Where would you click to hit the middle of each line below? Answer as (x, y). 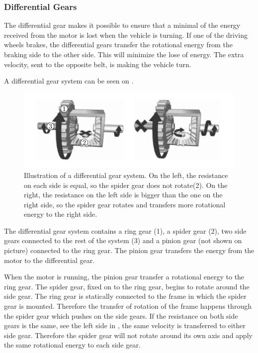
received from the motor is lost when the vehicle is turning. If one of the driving (126, 35)
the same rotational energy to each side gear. (72, 345)
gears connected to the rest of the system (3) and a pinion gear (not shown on (123, 240)
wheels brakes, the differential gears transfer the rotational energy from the (118, 44)
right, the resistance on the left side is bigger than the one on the (123, 195)
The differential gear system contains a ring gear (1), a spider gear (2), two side (125, 230)
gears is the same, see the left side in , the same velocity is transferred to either (125, 325)
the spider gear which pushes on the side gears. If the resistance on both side (121, 315)
